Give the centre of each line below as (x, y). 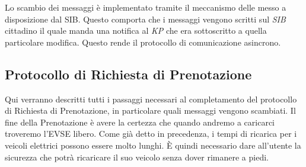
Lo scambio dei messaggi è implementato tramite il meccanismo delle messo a (146, 7)
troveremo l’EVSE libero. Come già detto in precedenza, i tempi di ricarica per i (151, 134)
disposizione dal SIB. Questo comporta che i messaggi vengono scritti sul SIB (145, 19)
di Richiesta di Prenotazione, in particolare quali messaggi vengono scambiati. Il (150, 110)
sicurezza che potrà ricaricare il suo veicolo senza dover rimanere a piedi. (137, 157)
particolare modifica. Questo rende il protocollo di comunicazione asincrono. (143, 42)
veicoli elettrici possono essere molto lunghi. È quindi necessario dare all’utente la (153, 145)
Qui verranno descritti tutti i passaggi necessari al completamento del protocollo (151, 99)
